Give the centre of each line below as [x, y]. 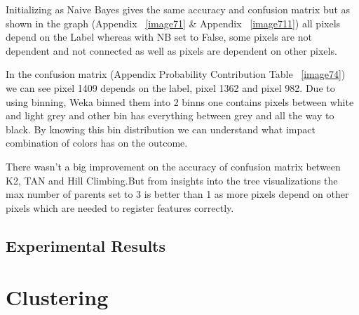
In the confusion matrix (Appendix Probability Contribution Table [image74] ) [176, 74]
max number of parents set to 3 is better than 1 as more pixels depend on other [177, 194]
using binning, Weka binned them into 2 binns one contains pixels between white [180, 101]
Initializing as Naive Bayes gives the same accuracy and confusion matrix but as [178, 9]
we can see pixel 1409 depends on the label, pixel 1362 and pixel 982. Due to [170, 87]
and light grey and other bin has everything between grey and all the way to [170, 115]
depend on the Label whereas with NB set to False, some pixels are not [159, 37]
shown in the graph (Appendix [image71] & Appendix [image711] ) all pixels [173, 23]
